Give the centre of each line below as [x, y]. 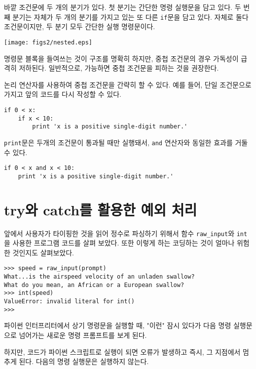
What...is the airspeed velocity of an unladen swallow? [99, 277]
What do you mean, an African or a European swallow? [94, 285]
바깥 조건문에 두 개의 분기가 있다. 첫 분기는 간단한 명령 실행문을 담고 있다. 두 [123, 7]
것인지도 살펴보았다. [43, 252]
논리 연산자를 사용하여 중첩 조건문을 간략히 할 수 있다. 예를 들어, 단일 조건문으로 [128, 84]
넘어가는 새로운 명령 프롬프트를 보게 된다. [83, 335]
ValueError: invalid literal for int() [69, 301]
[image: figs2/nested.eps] [48, 42]
